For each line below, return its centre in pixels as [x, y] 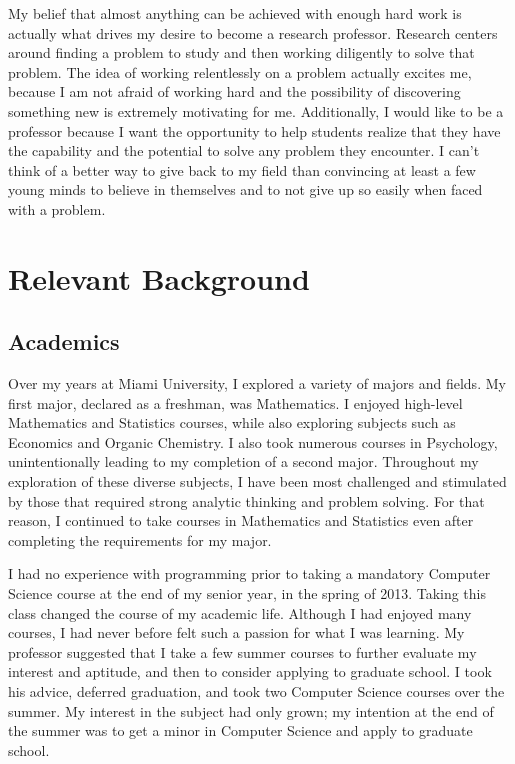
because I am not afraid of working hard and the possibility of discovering [234, 91]
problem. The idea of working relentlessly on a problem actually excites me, [240, 71]
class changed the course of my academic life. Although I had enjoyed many [240, 612]
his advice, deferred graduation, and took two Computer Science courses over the [256, 691]
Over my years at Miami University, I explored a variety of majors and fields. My [257, 383]
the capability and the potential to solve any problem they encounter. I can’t [244, 150]
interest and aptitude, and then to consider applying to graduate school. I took [250, 671]
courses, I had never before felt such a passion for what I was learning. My [236, 632]
